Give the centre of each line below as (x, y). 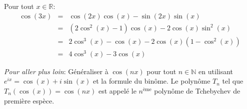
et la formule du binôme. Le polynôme (152, 81)
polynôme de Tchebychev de (197, 90)
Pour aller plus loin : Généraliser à (56, 71)
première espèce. (29, 100)
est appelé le (117, 90)
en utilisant (216, 71)
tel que (233, 81)
